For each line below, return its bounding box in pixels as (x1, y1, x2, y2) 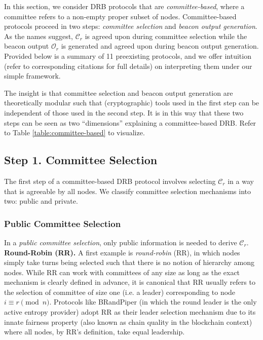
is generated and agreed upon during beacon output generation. (61, 41, 259, 51)
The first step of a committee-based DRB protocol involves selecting (4, 175, 216, 186)
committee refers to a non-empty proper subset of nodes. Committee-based (4, 11, 237, 21)
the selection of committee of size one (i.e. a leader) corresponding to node (4, 286, 236, 297)
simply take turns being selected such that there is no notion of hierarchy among (4, 257, 255, 268)
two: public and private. (4, 196, 78, 206)
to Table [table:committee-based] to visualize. (4, 127, 145, 138)
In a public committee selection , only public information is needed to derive (4, 237, 237, 247)
